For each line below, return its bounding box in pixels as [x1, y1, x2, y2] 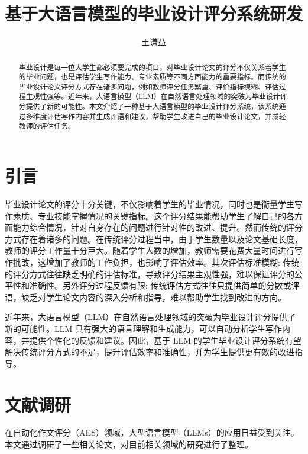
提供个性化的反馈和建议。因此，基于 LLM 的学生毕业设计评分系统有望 [29, 334, 301, 346]
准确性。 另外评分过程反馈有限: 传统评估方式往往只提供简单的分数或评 [29, 279, 300, 292]
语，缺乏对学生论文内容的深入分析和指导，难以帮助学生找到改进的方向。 [5, 290, 286, 303]
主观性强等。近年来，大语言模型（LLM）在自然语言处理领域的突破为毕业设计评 [25, 91, 287, 101]
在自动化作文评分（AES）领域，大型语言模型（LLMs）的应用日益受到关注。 [5, 426, 299, 439]
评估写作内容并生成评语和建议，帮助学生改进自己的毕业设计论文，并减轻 [47, 111, 286, 121]
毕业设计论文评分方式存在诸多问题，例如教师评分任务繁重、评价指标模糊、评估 [18, 81, 279, 91]
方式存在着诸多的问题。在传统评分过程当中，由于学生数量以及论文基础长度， [5, 232, 303, 245]
